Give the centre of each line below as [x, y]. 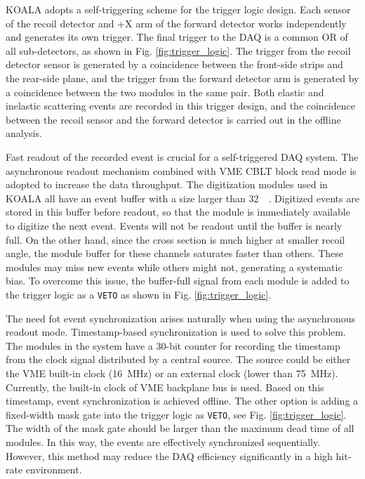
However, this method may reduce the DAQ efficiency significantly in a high [169, 455]
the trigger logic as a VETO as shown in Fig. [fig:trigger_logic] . [139, 294]
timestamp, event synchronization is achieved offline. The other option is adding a [182, 401]
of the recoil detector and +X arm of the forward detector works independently [176, 23]
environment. [54, 470]
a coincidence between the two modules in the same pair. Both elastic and [165, 92]
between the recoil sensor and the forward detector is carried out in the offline [173, 119]
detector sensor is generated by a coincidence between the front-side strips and [174, 64]
